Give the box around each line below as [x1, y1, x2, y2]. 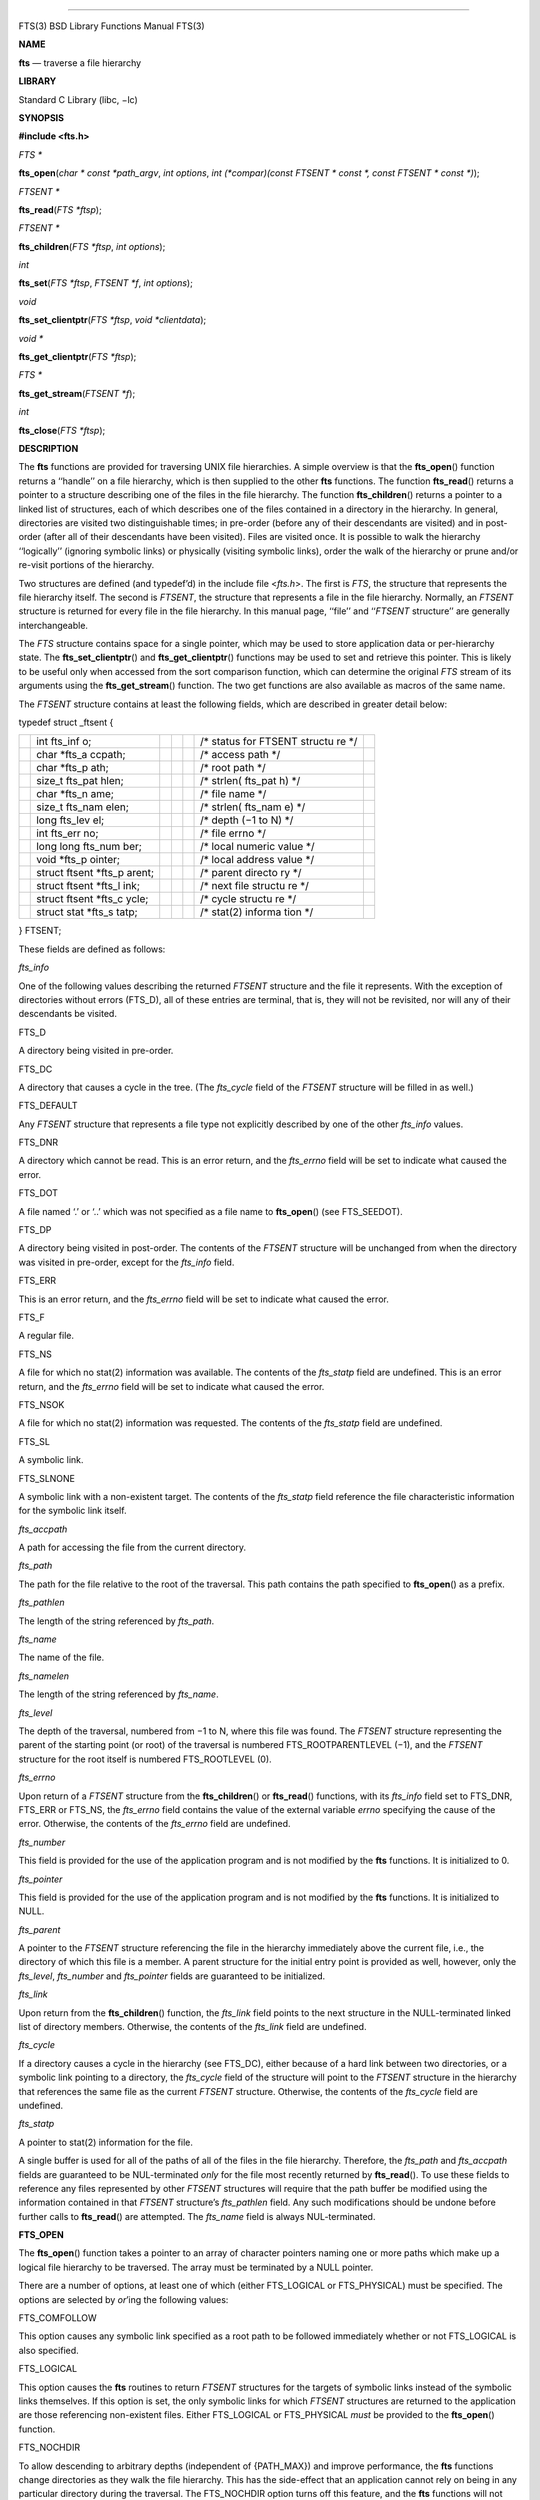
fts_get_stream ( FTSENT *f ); [18, 387, 136, 399]
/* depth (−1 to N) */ [200, 813, 294, 827]
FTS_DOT [18, 1187, 59, 1199]
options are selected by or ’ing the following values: [18, 2293, 229, 2305]
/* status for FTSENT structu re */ [200, 735, 358, 749]
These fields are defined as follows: [18, 943, 166, 955]
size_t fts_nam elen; [36, 800, 129, 814]
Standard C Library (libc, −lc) [18, 93, 139, 105]
